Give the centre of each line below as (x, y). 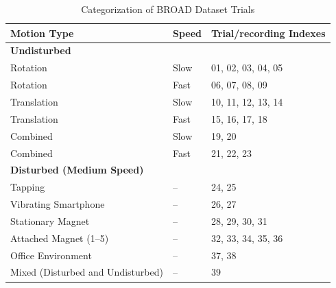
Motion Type (42, 33)
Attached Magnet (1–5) (60, 238)
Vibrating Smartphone (58, 204)
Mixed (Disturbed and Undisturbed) (87, 272)
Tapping (28, 187)
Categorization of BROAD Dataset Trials (168, 9)
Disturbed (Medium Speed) (77, 170)
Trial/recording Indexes (268, 33)
